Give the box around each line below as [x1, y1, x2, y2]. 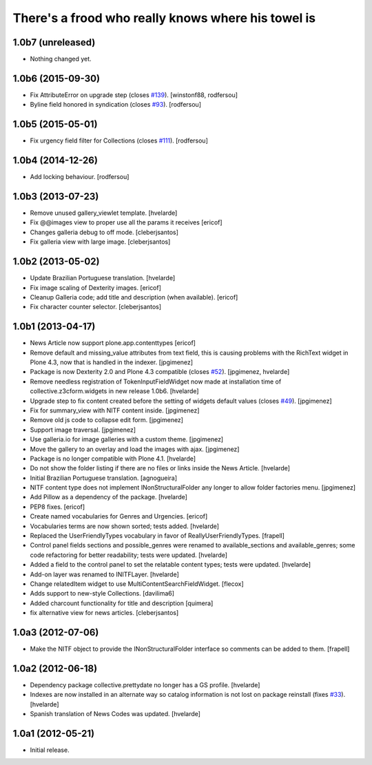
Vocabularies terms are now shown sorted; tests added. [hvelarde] [30, 522, 220, 530]
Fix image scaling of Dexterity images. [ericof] [30, 283, 162, 292]
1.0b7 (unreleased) [12, 36, 96, 48]
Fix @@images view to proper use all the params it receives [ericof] [30, 218, 223, 227]
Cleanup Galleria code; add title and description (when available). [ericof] [30, 293, 238, 301]
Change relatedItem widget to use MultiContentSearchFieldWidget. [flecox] [30, 580, 244, 588]
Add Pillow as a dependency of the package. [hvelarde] [30, 493, 187, 501]
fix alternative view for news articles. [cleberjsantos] [30, 609, 179, 617]
